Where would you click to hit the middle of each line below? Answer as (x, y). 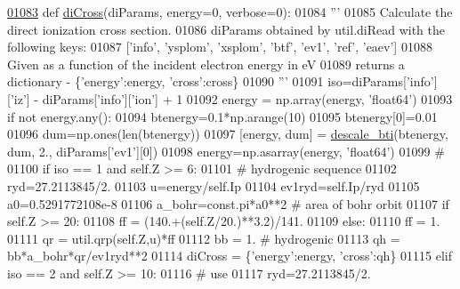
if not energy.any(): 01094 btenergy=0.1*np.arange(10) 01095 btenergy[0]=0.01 (222, 116)
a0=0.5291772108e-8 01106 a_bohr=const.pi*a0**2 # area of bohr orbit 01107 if (228, 203)
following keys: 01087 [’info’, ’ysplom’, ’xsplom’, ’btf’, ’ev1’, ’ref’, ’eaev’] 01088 (220, 47)
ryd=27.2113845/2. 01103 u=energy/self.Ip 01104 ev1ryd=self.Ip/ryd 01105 (214, 185)
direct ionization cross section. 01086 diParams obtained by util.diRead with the (226, 29)
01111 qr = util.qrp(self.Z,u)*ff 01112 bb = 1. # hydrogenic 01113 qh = (204, 238)
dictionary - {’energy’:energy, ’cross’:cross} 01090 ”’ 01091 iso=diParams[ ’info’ (221, 81)
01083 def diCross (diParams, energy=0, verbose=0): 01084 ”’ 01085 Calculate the (230, 12)
